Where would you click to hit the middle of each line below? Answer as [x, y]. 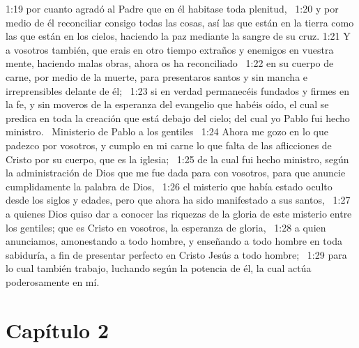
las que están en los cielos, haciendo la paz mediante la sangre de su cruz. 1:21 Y [178, 36]
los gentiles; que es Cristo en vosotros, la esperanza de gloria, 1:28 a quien [166, 227]
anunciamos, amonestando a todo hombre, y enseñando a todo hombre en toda [174, 241]
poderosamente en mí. [53, 281]
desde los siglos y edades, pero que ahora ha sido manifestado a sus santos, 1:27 [178, 200]
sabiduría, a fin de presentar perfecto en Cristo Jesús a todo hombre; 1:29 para [176, 254]
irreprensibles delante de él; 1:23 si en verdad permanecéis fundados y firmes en [178, 90]
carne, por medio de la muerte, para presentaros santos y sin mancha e [157, 76]
